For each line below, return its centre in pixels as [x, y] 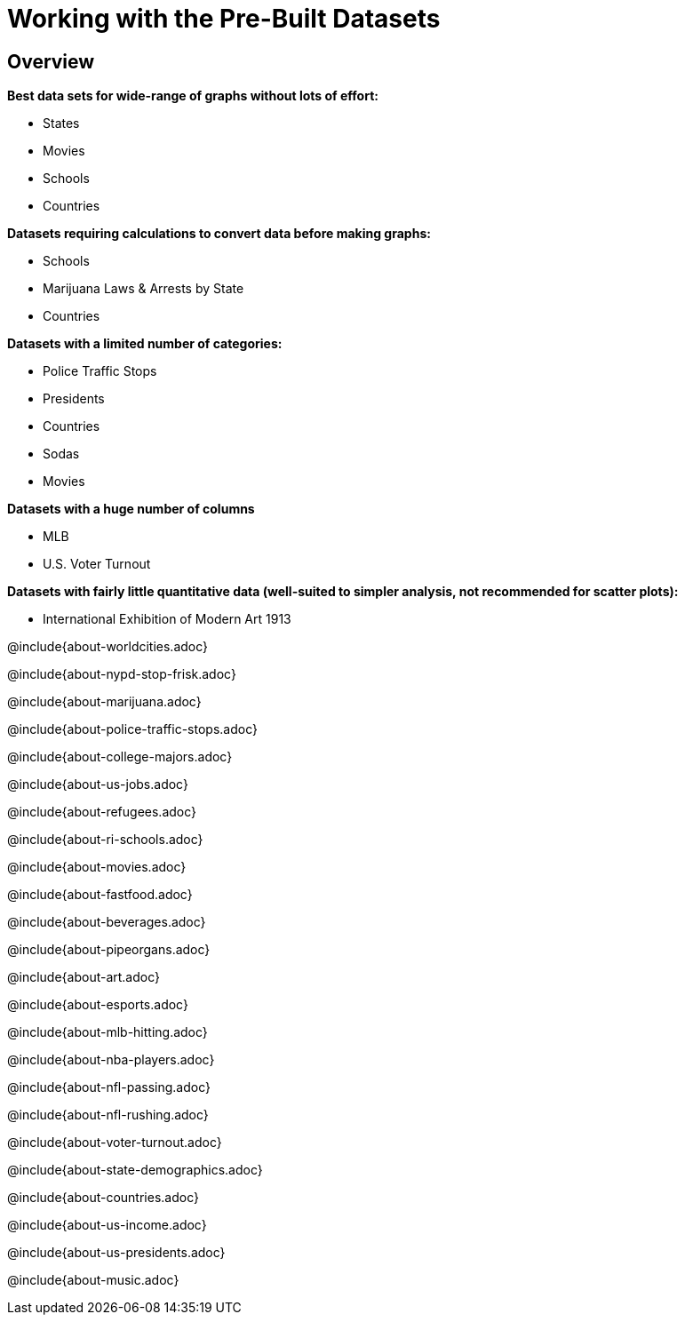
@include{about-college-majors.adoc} [120, 757]
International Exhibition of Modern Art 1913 [167, 619]
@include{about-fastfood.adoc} [100, 895]
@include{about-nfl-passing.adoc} [109, 1087]
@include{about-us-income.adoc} [107, 1225]
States [61, 123]
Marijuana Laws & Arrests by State [143, 289]
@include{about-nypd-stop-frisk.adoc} [122, 674]
